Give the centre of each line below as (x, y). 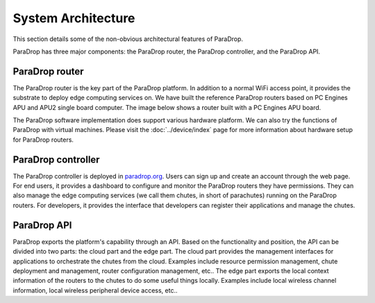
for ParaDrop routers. (43, 140)
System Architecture (74, 18)
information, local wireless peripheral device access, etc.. (95, 290)
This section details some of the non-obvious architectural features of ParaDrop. (128, 39)
